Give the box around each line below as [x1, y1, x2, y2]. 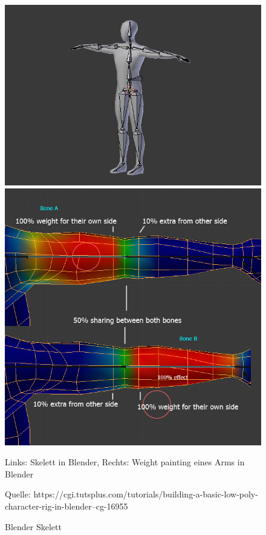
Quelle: [5, 488, 31, 500]
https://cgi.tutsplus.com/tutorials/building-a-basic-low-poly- [33, 488, 258, 500]
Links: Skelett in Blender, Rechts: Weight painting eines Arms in [5, 456, 245, 468]
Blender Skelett [5, 520, 62, 533]
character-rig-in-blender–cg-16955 [5, 500, 128, 513]
